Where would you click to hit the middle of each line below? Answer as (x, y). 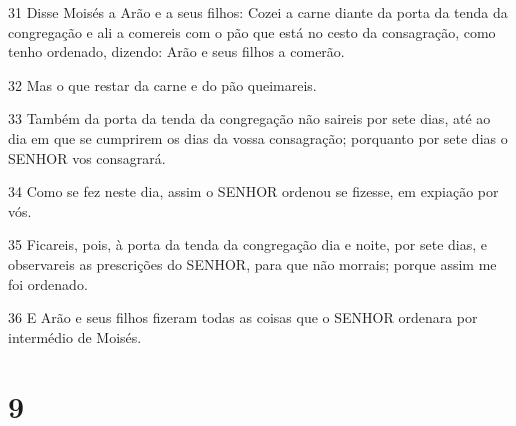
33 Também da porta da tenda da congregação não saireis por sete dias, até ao (249, 118)
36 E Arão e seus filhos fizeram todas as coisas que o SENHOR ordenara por (243, 317)
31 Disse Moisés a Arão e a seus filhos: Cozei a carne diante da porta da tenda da (258, 12)
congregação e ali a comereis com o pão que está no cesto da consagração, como (252, 31)
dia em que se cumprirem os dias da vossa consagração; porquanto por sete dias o (258, 137)
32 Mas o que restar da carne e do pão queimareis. (162, 84)
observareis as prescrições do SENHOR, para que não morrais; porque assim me (252, 263)
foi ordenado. (48, 283)
